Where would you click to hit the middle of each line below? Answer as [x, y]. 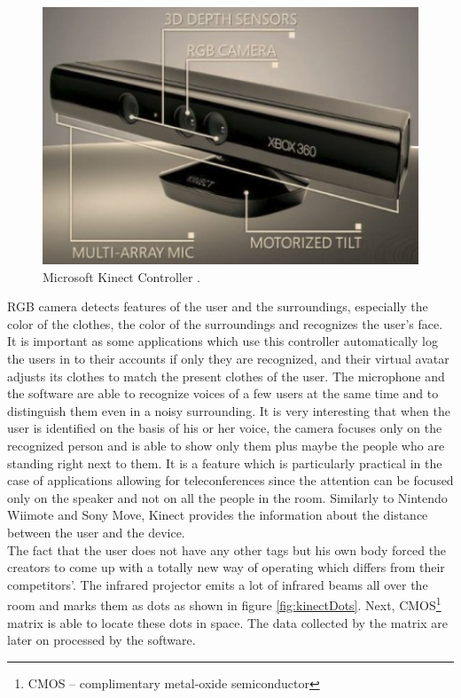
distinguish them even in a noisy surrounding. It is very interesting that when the [229, 410]
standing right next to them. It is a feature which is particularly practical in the [225, 463]
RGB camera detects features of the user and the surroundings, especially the [218, 306]
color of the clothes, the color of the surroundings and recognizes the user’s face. [225, 323]
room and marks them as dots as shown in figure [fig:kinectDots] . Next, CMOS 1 [224, 604]
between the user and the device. [96, 532]
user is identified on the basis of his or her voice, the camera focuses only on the [225, 428]
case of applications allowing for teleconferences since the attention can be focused [230, 480]
